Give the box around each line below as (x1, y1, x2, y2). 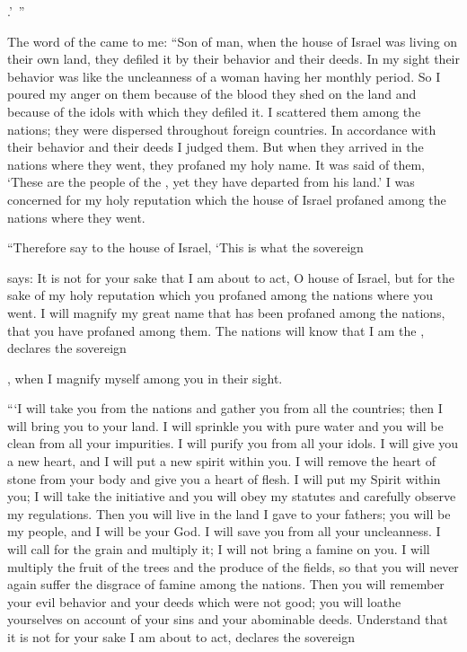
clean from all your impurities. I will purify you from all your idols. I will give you (7, 434, 459, 453)
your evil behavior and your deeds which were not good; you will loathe (7, 592, 401, 611)
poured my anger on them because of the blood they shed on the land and (7, 84, 417, 103)
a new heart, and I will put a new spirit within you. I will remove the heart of (7, 452, 436, 471)
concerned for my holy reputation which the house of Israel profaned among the (7, 189, 446, 208)
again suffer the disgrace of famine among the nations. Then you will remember (7, 575, 445, 594)
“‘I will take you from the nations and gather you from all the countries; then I (7, 399, 443, 418)
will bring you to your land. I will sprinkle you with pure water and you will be (7, 416, 444, 435)
